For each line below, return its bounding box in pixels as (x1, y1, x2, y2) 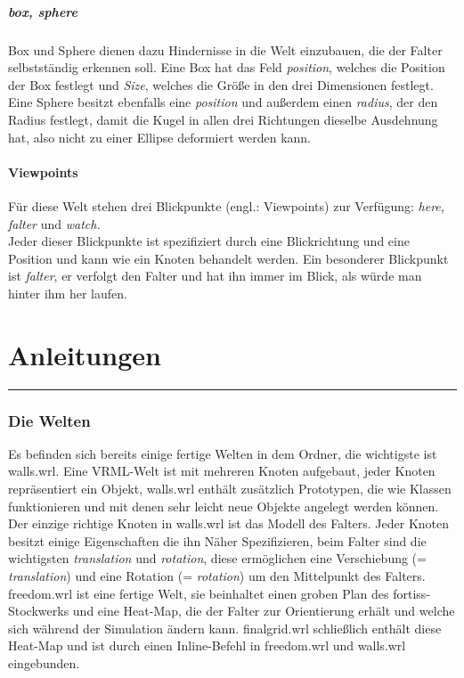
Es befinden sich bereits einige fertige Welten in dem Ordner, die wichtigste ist (8, 444, 437, 462)
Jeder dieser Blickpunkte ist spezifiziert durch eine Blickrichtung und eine (8, 232, 410, 250)
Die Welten (8, 409, 91, 431)
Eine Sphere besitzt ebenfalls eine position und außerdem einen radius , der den (8, 93, 438, 111)
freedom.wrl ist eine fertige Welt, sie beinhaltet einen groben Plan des (8, 584, 389, 602)
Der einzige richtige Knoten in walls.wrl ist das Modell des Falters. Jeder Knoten (8, 514, 450, 533)
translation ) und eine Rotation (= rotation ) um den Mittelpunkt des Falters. (8, 566, 426, 584)
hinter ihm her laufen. (8, 283, 127, 302)
